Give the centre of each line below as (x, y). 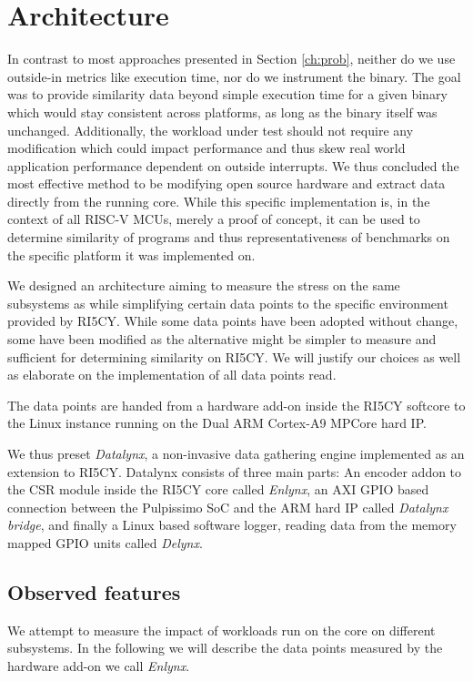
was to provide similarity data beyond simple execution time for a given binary (227, 94)
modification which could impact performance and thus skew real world (206, 148)
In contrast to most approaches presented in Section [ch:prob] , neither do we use (231, 59)
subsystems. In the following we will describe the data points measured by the (225, 648)
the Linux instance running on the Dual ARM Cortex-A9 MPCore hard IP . (217, 423)
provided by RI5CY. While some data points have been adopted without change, (233, 321)
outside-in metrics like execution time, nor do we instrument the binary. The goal (234, 76)
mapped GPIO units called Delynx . (105, 542)
